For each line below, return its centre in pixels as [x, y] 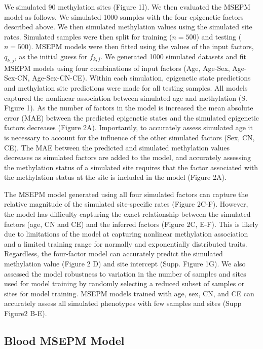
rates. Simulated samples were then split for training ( [88, 36]
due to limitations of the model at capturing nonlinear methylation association [126, 234]
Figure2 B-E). [26, 313]
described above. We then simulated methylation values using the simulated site [128, 27]
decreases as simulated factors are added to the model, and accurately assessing [127, 157]
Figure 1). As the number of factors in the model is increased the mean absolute [129, 108]
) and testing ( [219, 36]
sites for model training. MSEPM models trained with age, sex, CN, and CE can [129, 293]
